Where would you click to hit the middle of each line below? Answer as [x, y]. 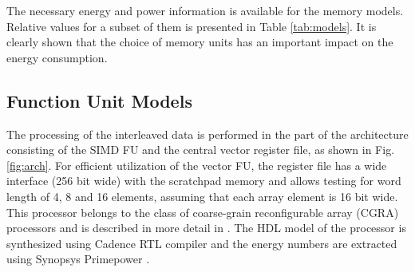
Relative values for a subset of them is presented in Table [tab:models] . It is [192, 26]
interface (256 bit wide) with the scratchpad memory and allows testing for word [204, 181]
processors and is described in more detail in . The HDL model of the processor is [206, 228]
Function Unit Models [99, 100]
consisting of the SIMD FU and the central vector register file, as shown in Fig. [201, 150]
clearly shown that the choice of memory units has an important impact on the [200, 42]
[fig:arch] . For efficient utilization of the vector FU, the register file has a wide [197, 165]
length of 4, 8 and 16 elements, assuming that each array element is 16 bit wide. [202, 196]
